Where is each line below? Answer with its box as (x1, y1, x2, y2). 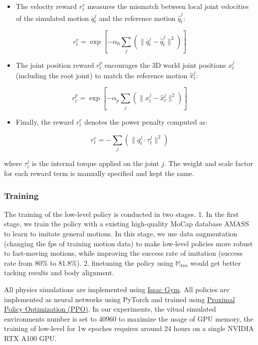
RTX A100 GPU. (4, 333, 57, 343)
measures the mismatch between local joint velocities (87, 1, 249, 11)
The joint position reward (15, 59, 94, 70)
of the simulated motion (15, 12, 89, 23)
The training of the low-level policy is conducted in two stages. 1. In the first (4, 208, 239, 219)
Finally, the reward (15, 116, 74, 127)
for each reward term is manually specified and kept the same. (4, 168, 194, 178)
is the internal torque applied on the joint (32, 158, 159, 169)
